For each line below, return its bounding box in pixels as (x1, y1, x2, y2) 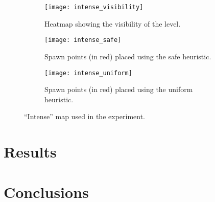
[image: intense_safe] (44, 36, 122, 44)
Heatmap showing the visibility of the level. (44, 18, 181, 29)
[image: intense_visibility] (44, 4, 144, 11)
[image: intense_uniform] (44, 69, 132, 77)
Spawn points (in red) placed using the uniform (44, 84, 193, 95)
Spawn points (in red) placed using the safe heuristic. (44, 51, 211, 61)
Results (4, 141, 57, 162)
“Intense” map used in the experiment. (24, 111, 146, 122)
